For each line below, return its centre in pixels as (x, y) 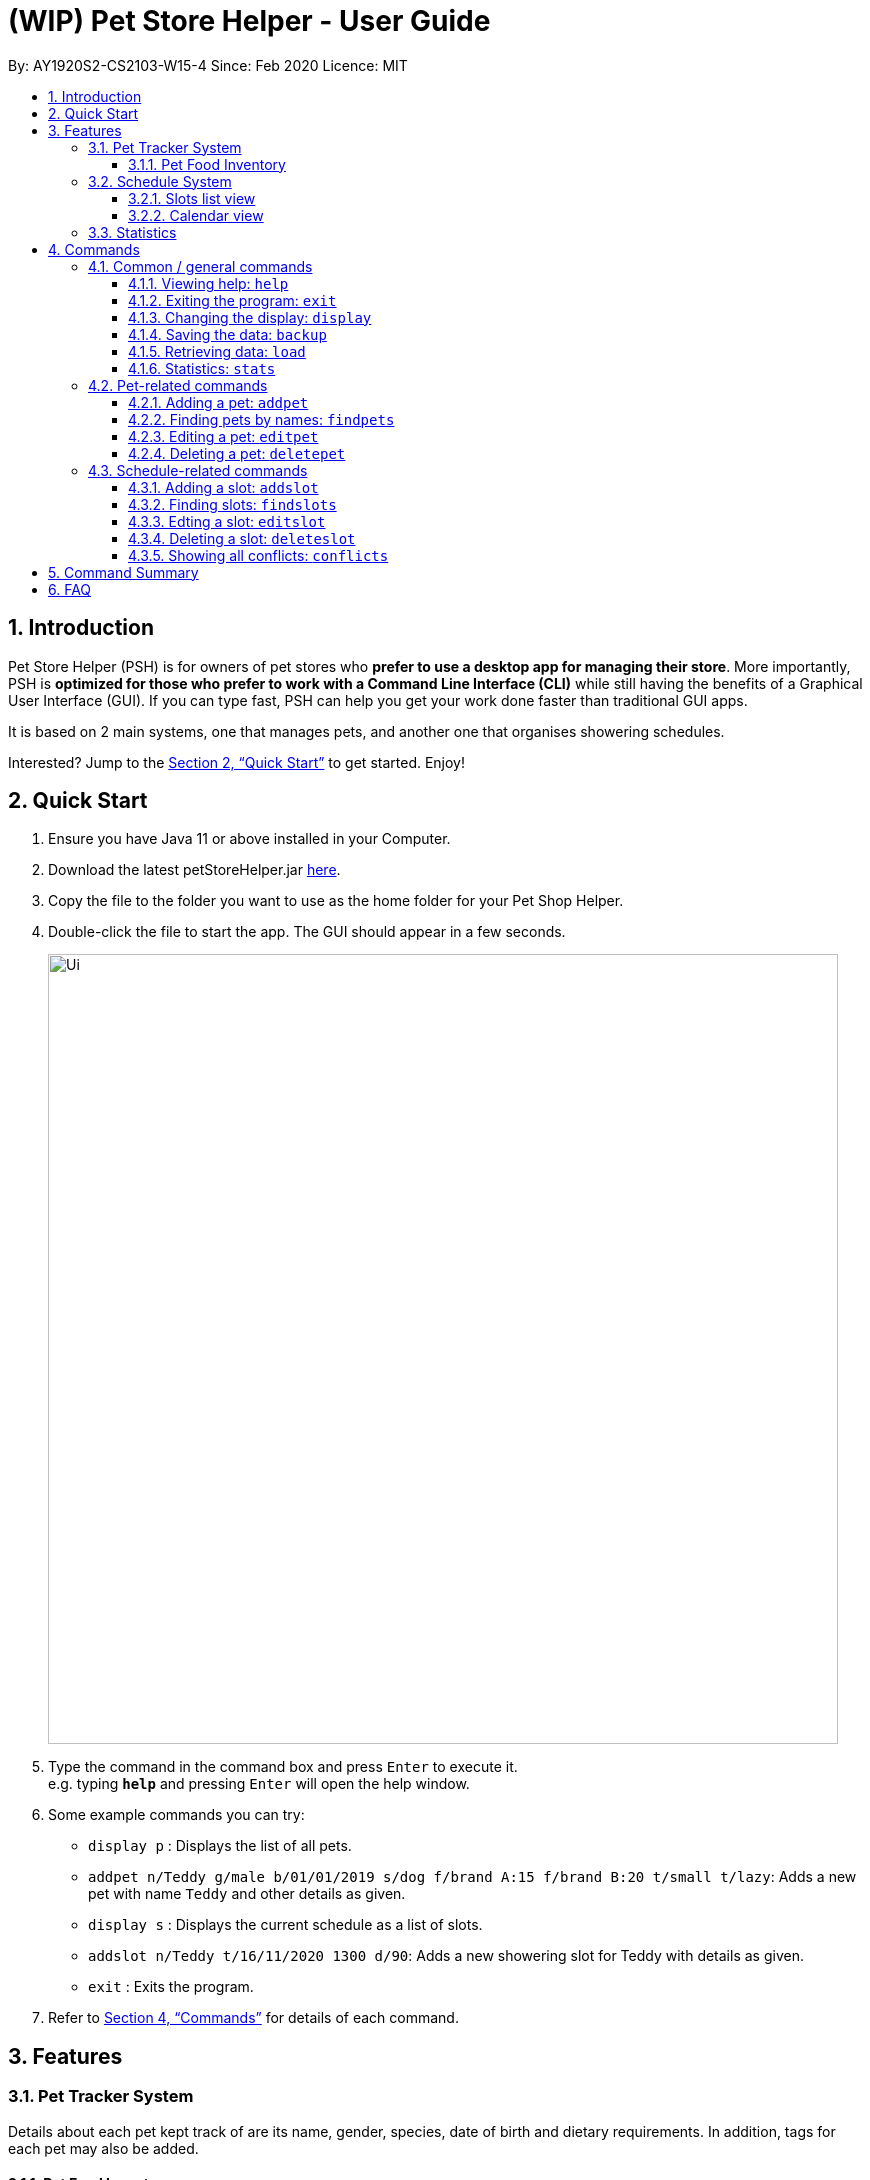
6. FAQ (70, 589)
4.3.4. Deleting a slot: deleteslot (242, 538)
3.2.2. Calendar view (196, 215)
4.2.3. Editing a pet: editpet (223, 436)
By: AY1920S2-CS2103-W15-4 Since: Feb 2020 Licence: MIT (208, 65)
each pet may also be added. (103, 2148)
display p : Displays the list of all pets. (220, 1846)
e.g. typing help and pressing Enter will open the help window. (259, 1784)
